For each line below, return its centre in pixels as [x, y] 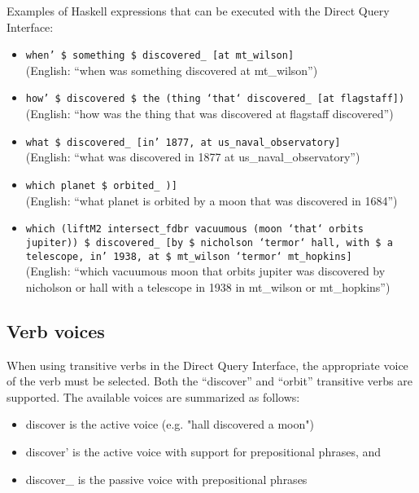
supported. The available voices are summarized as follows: [153, 396]
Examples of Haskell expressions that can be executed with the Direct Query [198, 11]
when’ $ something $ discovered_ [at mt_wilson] [160, 56]
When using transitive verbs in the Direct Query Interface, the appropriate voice [207, 365]
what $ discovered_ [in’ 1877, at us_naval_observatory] [183, 142]
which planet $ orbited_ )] [101, 185]
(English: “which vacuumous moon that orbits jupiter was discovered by [205, 271]
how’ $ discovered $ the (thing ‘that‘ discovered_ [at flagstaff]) [215, 99]
